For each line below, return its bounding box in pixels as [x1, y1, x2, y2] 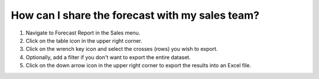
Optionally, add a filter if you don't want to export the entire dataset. [25, 53, 191, 61]
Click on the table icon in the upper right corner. [25, 37, 143, 44]
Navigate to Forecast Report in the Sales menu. [25, 29, 141, 36]
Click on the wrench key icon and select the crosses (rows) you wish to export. [25, 46, 218, 53]
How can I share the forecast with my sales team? [11, 9, 260, 22]
